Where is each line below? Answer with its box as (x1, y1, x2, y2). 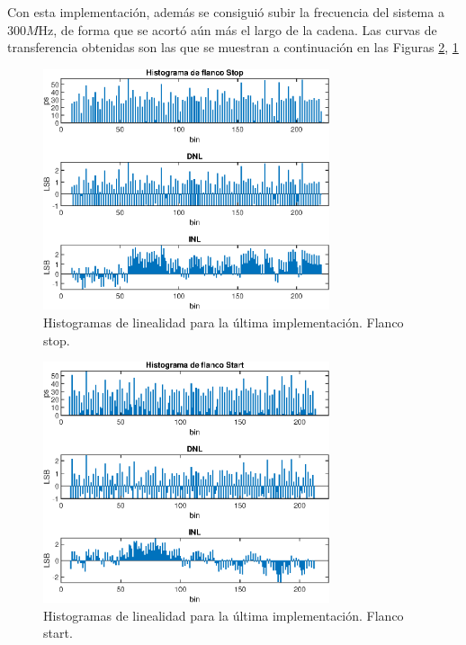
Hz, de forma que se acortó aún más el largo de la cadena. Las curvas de (38, 20, 437, 39)
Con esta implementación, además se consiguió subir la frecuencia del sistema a (7, 3, 444, 21)
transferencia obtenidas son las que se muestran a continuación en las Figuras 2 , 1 (7, 38, 459, 57)
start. (43, 623, 73, 642)
